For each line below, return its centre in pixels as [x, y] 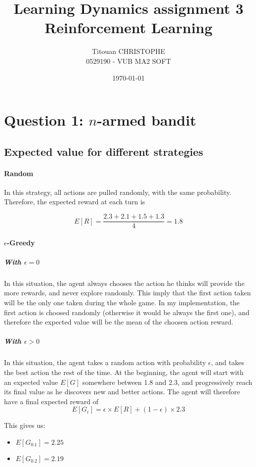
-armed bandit [147, 120]
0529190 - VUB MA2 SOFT [128, 61]
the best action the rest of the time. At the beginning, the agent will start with [124, 372]
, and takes [228, 362]
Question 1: [44, 120]
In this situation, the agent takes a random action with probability [105, 362]
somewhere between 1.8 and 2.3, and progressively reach [167, 382]
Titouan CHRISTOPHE [128, 51]
